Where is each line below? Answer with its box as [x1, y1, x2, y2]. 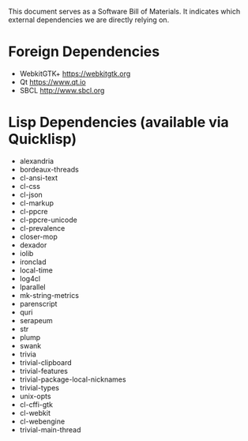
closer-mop [19, 232, 58, 241]
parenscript [19, 299, 58, 308]
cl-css [19, 181, 41, 190]
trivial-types [19, 383, 59, 392]
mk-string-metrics [19, 290, 79, 300]
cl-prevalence [19, 223, 66, 232]
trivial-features [19, 366, 69, 375]
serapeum [19, 315, 53, 325]
